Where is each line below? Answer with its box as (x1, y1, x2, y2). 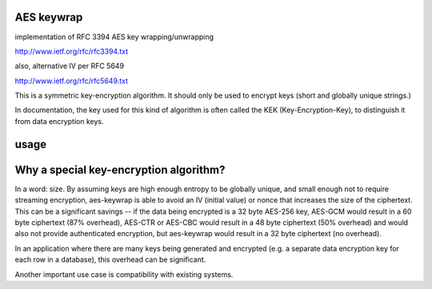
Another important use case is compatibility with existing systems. (14, 269, 234, 279)
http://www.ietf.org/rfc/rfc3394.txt (14, 46, 129, 56)
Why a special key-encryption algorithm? (14, 163, 226, 176)
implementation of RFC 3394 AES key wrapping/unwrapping (14, 32, 214, 42)
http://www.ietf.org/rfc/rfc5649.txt (14, 76, 128, 86)
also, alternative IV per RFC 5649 (14, 61, 124, 71)
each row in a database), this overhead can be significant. (14, 255, 206, 264)
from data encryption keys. (14, 116, 104, 126)
